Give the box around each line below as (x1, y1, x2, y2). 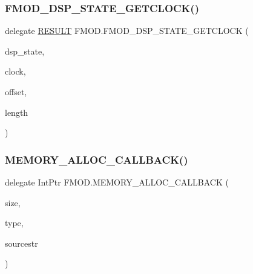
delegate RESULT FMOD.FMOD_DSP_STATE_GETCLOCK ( (5, 24, 249, 37)
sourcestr (5, 236, 38, 249)
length (5, 105, 28, 118)
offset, (5, 85, 27, 98)
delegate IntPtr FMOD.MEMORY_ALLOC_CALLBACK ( (5, 176, 229, 188)
